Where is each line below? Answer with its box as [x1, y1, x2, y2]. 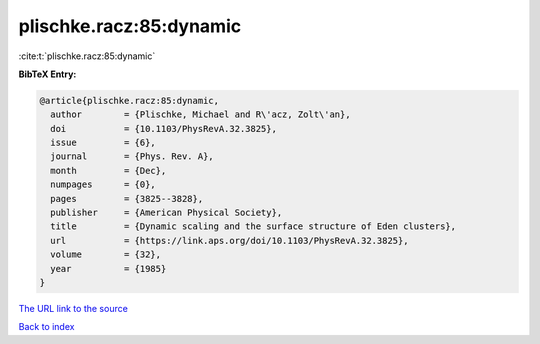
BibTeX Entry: [18, 68, 77, 80]
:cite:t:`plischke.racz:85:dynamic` [18, 50, 156, 62]
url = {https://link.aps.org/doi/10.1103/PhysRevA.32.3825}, [50, 235, 409, 246]
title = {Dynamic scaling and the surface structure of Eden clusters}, [50, 221, 457, 232]
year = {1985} [50, 263, 167, 274]
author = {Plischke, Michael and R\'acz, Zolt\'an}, [50, 109, 351, 120]
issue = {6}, [50, 137, 157, 149]
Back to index [18, 321, 75, 333]
